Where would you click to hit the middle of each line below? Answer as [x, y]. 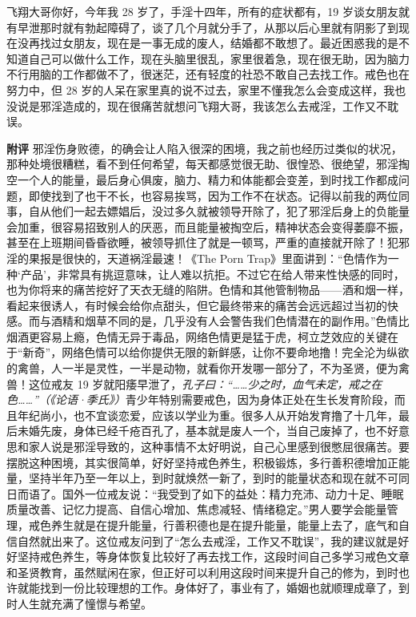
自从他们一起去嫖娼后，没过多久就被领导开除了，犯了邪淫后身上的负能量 [219, 211]
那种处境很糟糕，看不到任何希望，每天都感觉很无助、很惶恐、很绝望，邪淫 [202, 164]
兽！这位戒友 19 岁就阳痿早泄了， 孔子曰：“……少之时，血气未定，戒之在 [194, 383]
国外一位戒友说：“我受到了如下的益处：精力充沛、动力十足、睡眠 [233, 493]
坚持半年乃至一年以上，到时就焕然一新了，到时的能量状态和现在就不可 [213, 478]
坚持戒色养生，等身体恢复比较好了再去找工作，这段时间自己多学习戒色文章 [213, 557]
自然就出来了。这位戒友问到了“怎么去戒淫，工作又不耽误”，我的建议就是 [208, 540]
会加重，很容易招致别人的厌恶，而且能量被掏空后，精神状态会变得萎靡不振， [208, 226]
